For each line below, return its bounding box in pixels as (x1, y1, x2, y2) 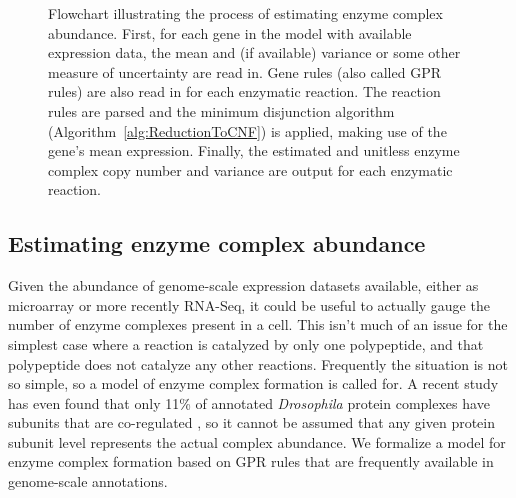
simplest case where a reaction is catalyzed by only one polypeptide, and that (8, 333, 484, 354)
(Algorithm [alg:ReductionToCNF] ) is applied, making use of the (48, 120, 447, 141)
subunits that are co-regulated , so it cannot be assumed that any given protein (8, 412, 496, 433)
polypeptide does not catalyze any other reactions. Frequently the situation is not (8, 353, 508, 374)
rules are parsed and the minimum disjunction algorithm (48, 100, 395, 121)
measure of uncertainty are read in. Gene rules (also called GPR (48, 61, 441, 82)
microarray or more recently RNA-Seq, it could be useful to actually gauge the (8, 294, 490, 315)
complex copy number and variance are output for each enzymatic (48, 159, 453, 180)
